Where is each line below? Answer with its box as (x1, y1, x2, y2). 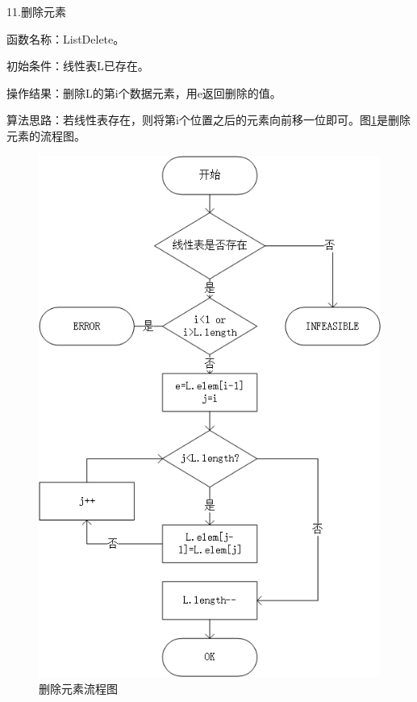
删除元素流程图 (39, 679, 118, 696)
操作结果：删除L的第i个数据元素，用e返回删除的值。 (6, 84, 281, 101)
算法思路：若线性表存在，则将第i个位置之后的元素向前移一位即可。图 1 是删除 (6, 111, 411, 128)
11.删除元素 (6, 3, 66, 19)
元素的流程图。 (6, 127, 85, 144)
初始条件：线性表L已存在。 (6, 57, 149, 74)
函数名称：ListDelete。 (6, 30, 125, 47)
